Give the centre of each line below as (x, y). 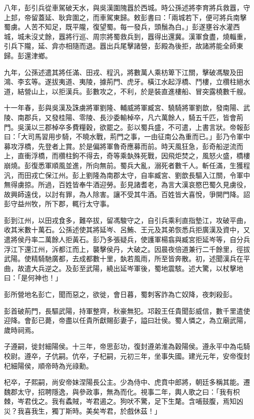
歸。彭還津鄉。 (28, 55)
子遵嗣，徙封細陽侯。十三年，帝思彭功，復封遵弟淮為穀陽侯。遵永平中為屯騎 (127, 346)
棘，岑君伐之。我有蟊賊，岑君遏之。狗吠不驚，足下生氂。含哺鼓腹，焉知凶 (124, 401)
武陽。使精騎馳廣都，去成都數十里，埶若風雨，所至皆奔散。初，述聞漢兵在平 (127, 259)
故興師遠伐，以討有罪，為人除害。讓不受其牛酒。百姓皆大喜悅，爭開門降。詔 (127, 194)
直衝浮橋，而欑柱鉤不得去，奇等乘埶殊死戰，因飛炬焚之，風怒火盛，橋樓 (134, 156)
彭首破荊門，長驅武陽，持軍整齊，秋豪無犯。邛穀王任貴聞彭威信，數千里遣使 (127, 310)
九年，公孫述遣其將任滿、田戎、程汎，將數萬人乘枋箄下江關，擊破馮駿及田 (124, 72)
